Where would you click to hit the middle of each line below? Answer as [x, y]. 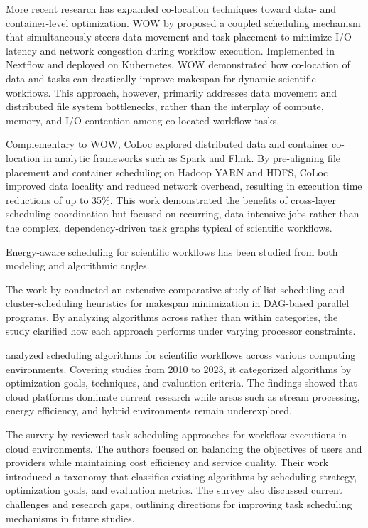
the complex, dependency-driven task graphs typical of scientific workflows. [169, 227]
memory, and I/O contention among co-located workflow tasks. [143, 120]
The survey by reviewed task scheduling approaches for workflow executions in [177, 435]
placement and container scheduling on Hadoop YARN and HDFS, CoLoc [167, 172]
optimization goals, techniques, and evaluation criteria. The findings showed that [182, 383]
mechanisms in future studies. [70, 518]
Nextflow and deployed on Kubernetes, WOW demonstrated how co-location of [178, 64]
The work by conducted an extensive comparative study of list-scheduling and [175, 289]
